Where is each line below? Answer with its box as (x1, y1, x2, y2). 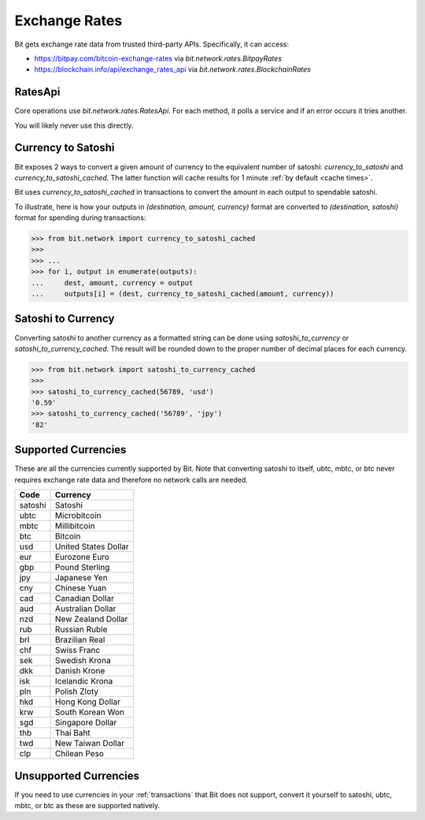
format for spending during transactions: (14, 213, 146, 222)
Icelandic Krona (55, 676, 113, 687)
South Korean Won (55, 706, 125, 717)
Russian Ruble (55, 624, 108, 635)
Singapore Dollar (55, 717, 117, 729)
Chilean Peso (55, 748, 104, 759)
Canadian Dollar (55, 593, 114, 604)
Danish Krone (55, 665, 105, 676)
